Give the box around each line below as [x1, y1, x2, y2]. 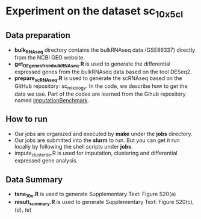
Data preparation [5, 30, 70, 40]
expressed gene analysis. [14, 157, 78, 164]
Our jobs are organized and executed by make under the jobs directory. [14, 130, 193, 137]
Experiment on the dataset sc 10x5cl [5, 4, 184, 20]
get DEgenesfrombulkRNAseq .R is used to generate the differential [14, 60, 171, 69]
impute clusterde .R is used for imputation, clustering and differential [14, 149, 178, 158]
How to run [5, 114, 48, 125]
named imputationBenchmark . [14, 96, 90, 103]
